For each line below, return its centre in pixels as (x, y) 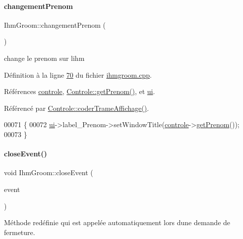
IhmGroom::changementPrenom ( (55, 24)
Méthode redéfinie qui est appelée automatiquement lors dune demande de (117, 222)
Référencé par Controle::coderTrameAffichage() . (77, 108)
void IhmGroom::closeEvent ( (49, 172)
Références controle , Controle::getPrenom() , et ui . (80, 91)
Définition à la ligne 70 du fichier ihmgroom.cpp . (78, 74)
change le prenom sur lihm (44, 58)
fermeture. (20, 232)
